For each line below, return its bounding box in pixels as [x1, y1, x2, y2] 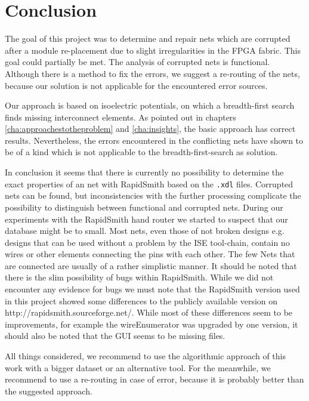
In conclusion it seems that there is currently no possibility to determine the [5, 166, 284, 178]
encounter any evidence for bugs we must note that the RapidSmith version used [5, 283, 300, 295]
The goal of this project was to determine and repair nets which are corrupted [5, 32, 291, 45]
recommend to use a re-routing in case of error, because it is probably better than [5, 373, 304, 385]
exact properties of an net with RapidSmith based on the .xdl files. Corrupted [5, 177, 293, 190]
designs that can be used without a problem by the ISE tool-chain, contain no [5, 236, 290, 248]
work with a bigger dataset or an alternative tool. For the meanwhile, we [5, 361, 271, 374]
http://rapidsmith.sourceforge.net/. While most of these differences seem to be [5, 306, 293, 319]
